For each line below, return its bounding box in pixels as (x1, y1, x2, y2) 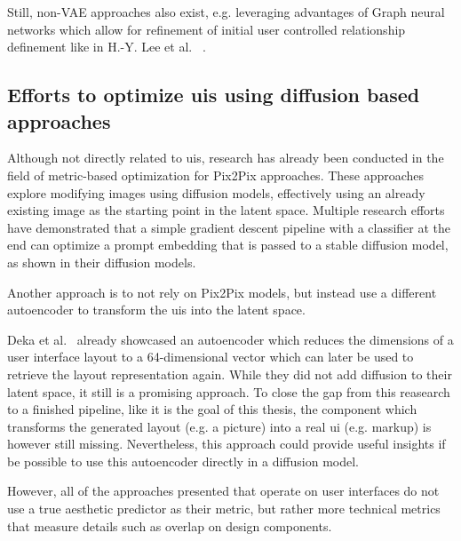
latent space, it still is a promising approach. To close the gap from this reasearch (7, 382, 450, 401)
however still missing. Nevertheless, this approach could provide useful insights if (7, 434, 446, 453)
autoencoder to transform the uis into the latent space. (7, 300, 306, 319)
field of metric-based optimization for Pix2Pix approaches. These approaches (7, 165, 425, 184)
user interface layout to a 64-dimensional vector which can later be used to (7, 347, 414, 366)
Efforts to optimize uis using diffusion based (7, 81, 420, 108)
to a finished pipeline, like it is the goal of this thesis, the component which (7, 400, 417, 418)
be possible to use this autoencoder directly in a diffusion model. (7, 451, 359, 470)
